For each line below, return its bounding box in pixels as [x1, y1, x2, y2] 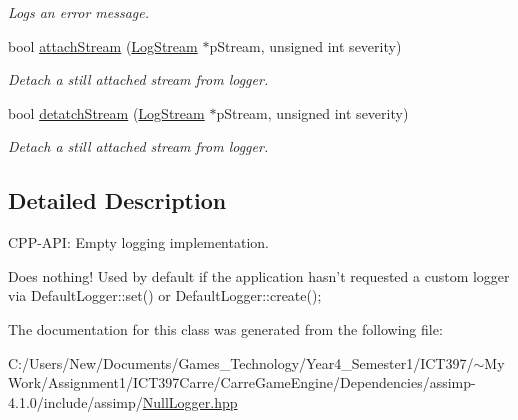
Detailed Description [8, 185, 227, 216]
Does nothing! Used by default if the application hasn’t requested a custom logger [8, 265, 510, 286]
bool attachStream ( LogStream [8, 35, 198, 56]
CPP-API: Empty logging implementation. [8, 232, 269, 253]
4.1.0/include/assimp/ [8, 391, 143, 412]
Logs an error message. [8, 2, 150, 22]
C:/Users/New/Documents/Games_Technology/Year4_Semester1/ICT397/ [8, 352, 474, 373]
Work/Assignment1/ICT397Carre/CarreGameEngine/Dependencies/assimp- [8, 372, 476, 393]
